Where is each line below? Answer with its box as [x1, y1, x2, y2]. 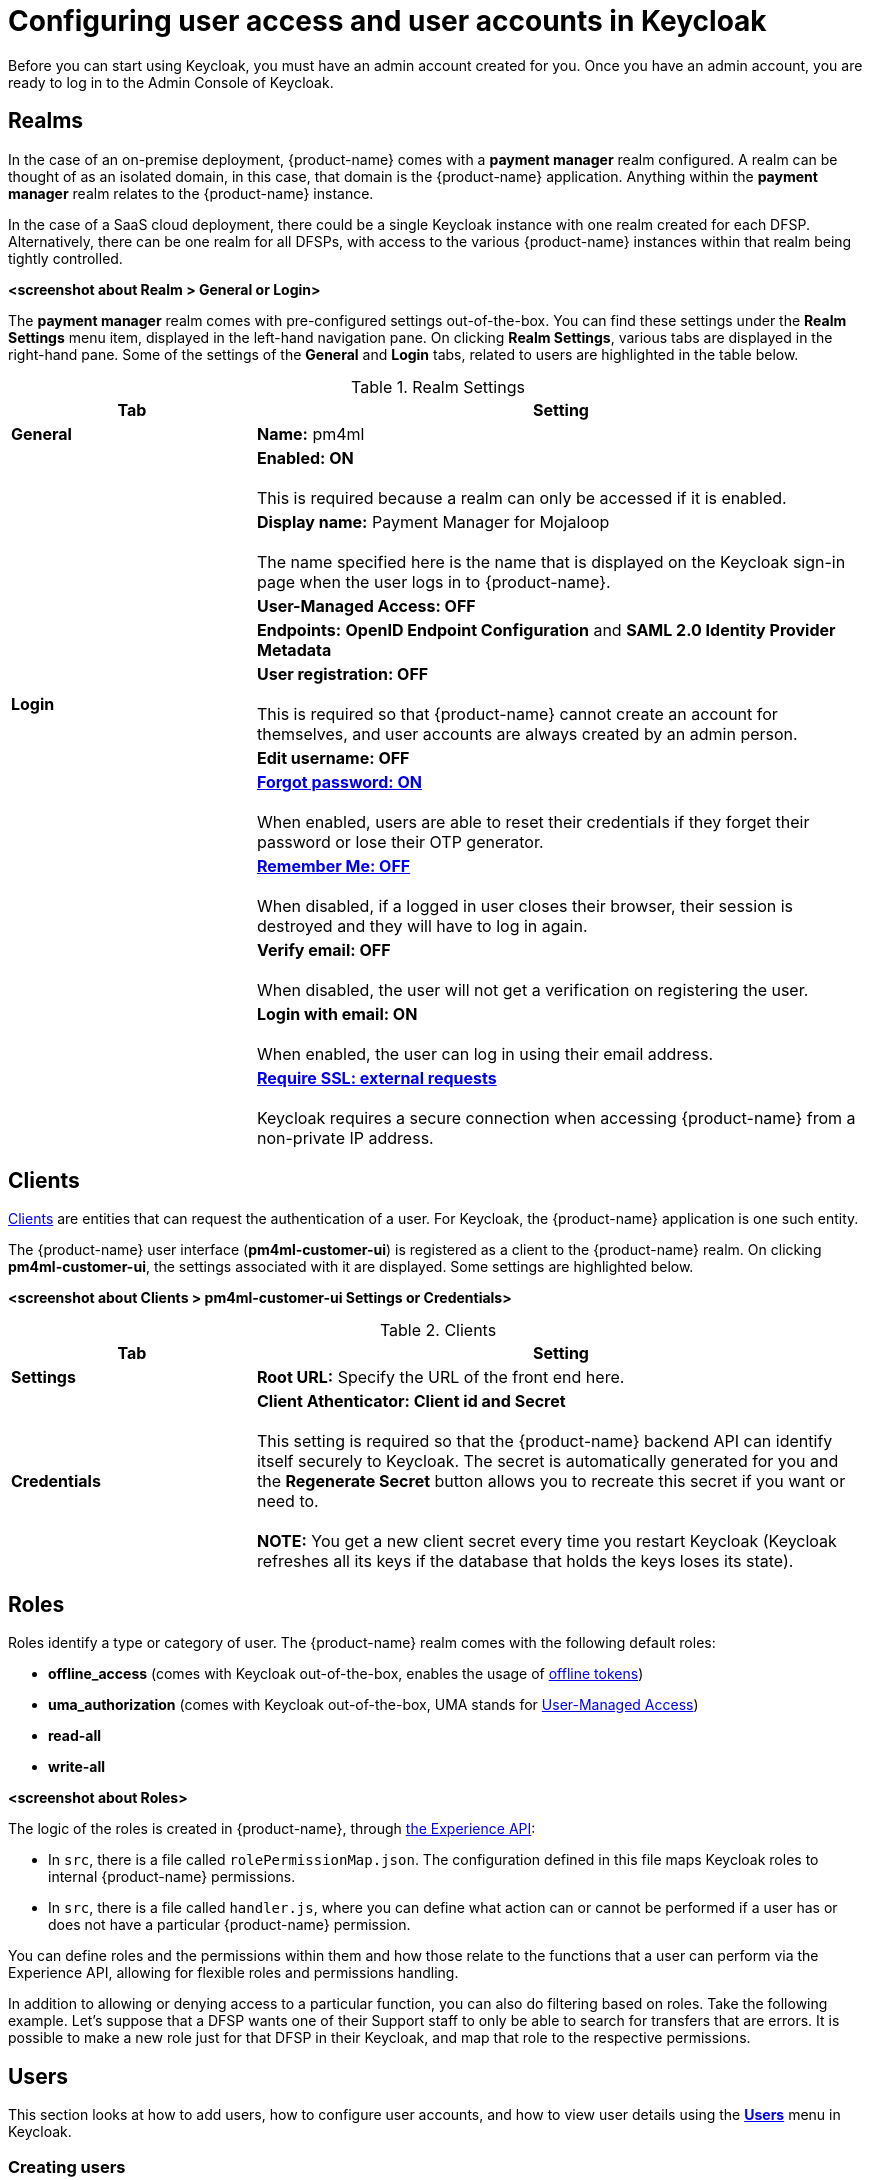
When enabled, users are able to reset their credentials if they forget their [256, 811, 810, 832]
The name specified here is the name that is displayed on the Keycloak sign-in [256, 551, 846, 572]
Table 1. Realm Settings [351, 376, 525, 397]
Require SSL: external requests [256, 1067, 497, 1088]
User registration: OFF [256, 663, 429, 684]
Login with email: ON [256, 1003, 418, 1024]
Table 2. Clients [379, 1320, 497, 1341]
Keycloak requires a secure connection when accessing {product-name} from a [256, 1107, 856, 1128]
